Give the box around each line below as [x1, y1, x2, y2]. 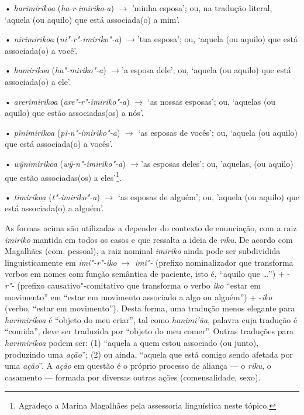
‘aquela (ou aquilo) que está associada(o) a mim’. [5, 13, 180, 25]
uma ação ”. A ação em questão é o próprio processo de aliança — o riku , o [5, 359, 271, 372]
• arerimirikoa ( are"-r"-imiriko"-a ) [5, 95, 130, 107]
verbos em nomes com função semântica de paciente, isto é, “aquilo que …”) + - [5, 267, 290, 280]
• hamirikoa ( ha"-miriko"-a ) [5, 64, 106, 76]
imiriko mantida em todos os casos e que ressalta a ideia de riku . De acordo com [5, 233, 293, 245]
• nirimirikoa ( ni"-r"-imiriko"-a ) [5, 33, 122, 45]
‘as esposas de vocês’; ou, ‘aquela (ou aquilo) [138, 126, 298, 138]
